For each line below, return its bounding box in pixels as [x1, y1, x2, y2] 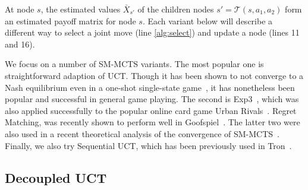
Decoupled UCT [5, 168, 107, 186]
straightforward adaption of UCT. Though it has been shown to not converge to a [5, 69, 304, 81]
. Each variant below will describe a [142, 14, 273, 27]
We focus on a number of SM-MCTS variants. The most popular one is [5, 58, 264, 70]
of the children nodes [137, 3, 214, 15]
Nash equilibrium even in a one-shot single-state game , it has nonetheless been [5, 81, 295, 93]
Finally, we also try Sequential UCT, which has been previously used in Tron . [5, 139, 292, 151]
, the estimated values [40, 3, 121, 15]
